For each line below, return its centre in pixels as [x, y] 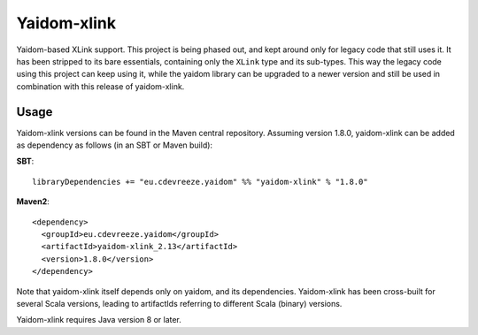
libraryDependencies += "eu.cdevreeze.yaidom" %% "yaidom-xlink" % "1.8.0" [200, 182]
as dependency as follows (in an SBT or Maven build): [114, 145]
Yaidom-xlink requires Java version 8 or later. [99, 320]
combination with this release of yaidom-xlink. [100, 86]
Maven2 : [33, 202]
